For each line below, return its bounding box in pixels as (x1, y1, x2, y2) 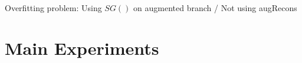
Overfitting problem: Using (5, 2, 102, 13)
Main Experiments (5, 36, 159, 60)
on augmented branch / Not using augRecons (133, 2, 297, 13)
